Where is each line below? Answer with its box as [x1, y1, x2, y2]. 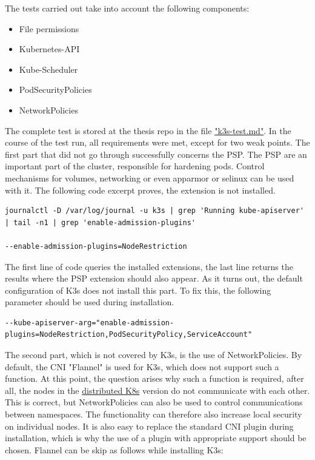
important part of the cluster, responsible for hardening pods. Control [5, 160, 265, 172]
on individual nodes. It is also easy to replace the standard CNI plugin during [5, 419, 294, 432]
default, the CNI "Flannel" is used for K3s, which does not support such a [5, 360, 279, 373]
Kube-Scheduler [19, 63, 78, 75]
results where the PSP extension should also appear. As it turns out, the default [5, 272, 303, 285]
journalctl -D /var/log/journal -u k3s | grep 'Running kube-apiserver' [5, 206, 304, 215]
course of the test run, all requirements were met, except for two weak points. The [5, 136, 310, 149]
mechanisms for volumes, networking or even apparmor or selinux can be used [5, 171, 294, 184]
